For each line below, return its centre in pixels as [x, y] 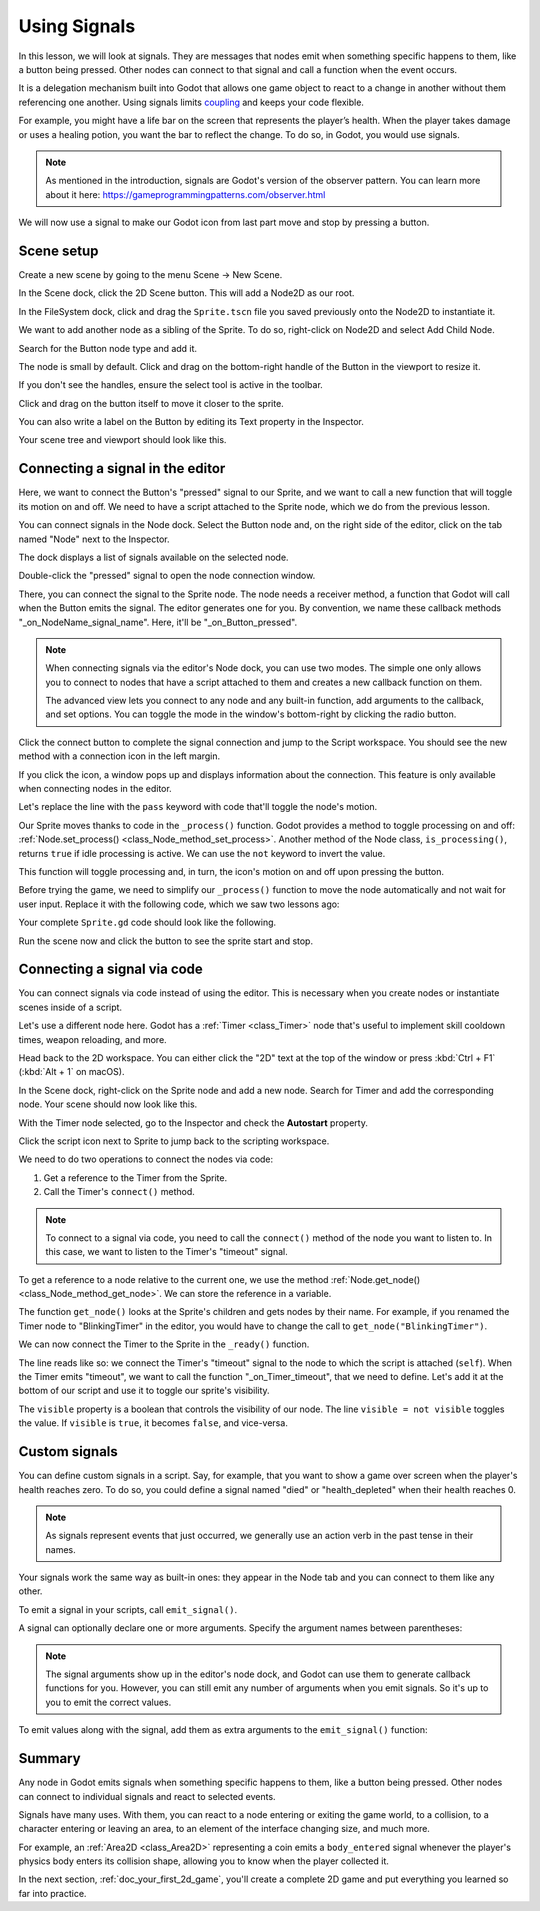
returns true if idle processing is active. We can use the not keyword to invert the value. [202, 853]
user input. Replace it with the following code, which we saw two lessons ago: [179, 904]
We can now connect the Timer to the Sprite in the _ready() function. [164, 1344]
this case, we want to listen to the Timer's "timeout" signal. [167, 1252]
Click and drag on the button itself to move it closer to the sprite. [151, 403]
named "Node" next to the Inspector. [94, 539]
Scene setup [58, 250]
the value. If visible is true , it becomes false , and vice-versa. [153, 1423]
